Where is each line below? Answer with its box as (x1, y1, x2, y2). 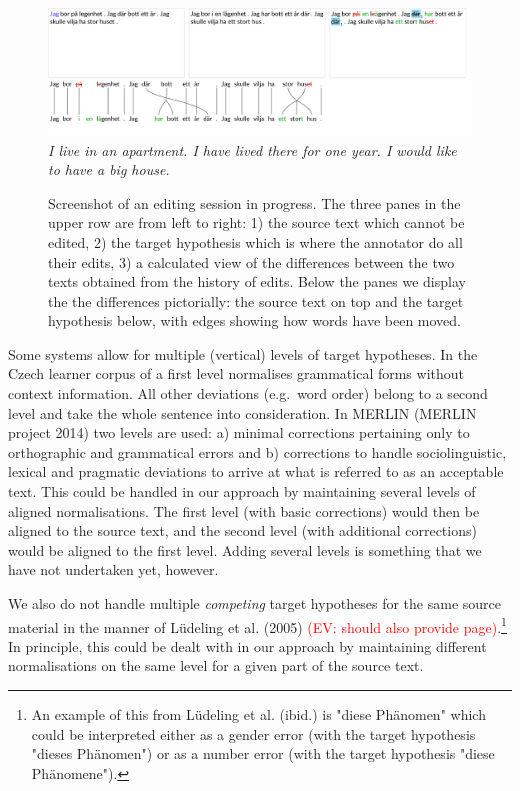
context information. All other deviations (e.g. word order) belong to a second (8, 383, 488, 404)
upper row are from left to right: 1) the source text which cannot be (48, 212, 465, 233)
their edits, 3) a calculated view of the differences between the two (48, 251, 455, 272)
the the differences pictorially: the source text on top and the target (48, 290, 464, 311)
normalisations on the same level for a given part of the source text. (8, 655, 424, 676)
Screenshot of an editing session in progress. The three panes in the (48, 192, 461, 213)
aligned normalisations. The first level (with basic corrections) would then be (8, 500, 480, 521)
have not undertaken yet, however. (8, 559, 219, 580)
